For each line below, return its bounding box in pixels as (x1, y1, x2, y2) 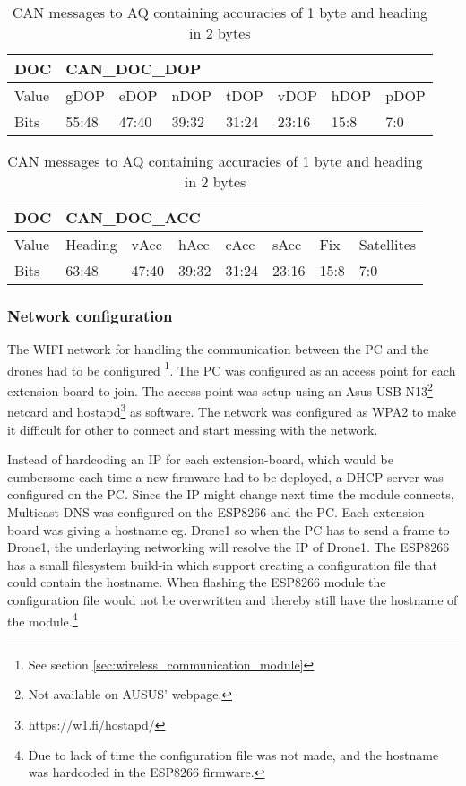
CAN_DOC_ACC (65, 207, 201, 228)
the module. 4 (7, 609, 78, 630)
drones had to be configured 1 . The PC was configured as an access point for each (7, 358, 456, 379)
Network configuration (7, 304, 173, 326)
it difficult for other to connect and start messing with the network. (7, 419, 378, 438)
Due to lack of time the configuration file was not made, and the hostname (28, 745, 439, 764)
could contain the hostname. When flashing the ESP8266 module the (7, 573, 386, 592)
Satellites (358, 234, 417, 255)
